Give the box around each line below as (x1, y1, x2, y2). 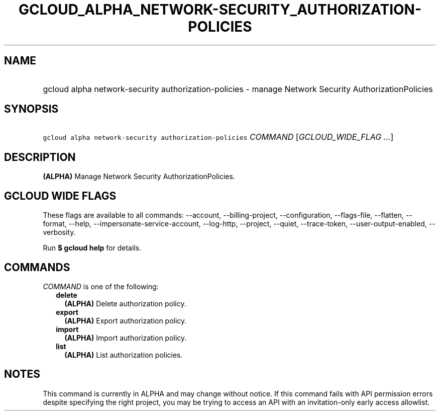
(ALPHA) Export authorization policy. (64, 316, 187, 325)
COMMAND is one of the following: (43, 282, 159, 291)
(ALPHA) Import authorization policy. (64, 333, 187, 342)
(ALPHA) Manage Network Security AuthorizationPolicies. (43, 172, 235, 181)
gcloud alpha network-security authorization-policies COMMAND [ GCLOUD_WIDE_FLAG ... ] (43, 132, 394, 142)
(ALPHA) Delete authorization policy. (64, 299, 186, 308)
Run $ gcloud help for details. (43, 243, 142, 253)
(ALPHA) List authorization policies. (64, 350, 183, 359)
